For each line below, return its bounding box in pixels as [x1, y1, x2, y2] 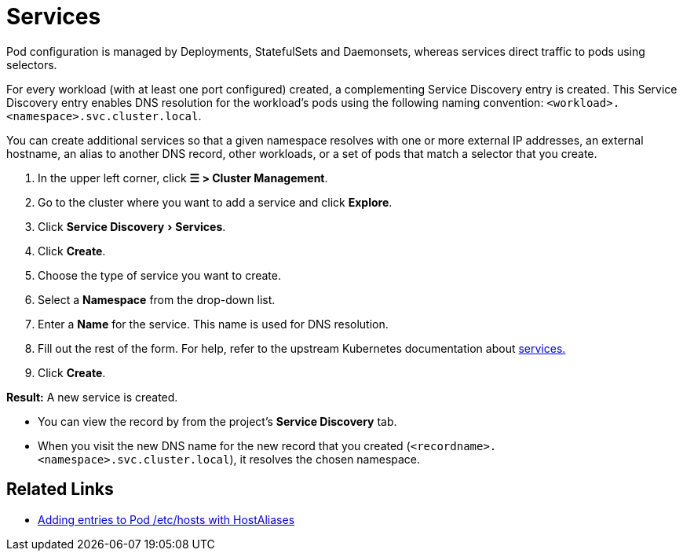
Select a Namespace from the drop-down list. [38, 292, 276, 306]
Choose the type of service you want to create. [38, 268, 281, 282]
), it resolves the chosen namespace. [229, 452, 421, 466]
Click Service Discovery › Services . [38, 219, 226, 233]
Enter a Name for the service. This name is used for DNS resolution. [38, 317, 389, 331]
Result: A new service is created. [6, 390, 178, 404]
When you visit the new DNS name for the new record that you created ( [38, 438, 411, 453]
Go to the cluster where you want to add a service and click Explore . [38, 195, 393, 209]
